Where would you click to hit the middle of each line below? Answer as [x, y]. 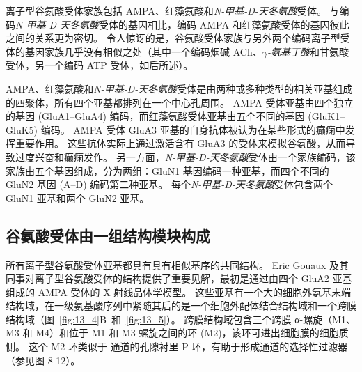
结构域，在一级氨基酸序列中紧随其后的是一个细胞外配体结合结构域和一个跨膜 [181, 305]
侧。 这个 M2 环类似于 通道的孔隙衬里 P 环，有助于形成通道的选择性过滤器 [177, 347]
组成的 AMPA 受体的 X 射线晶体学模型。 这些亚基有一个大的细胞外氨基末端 [179, 292]
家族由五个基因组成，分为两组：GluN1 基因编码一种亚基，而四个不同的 [167, 170]
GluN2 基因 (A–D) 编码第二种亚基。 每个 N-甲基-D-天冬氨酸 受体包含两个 [169, 184]
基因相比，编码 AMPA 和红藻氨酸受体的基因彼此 [239, 24]
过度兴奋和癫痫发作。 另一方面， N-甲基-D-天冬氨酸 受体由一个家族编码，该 [185, 156]
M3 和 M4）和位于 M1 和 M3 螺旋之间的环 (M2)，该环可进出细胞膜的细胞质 [177, 333]
